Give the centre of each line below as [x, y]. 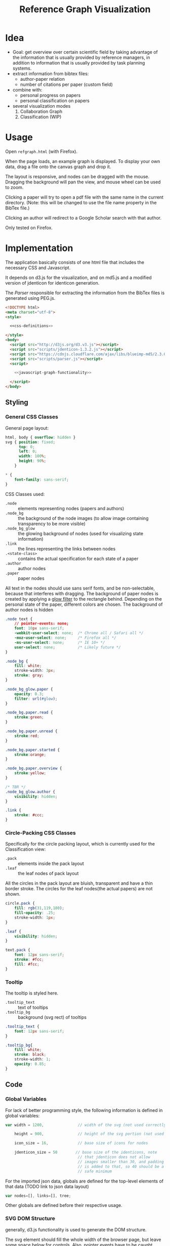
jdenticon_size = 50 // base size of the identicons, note [86, 1152]
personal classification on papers [55, 101]
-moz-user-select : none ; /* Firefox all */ [65, 638]
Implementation [39, 248]
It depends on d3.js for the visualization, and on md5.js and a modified [78, 277]
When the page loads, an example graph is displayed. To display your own [83, 161]
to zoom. [14, 187]
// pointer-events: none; [42, 624]
